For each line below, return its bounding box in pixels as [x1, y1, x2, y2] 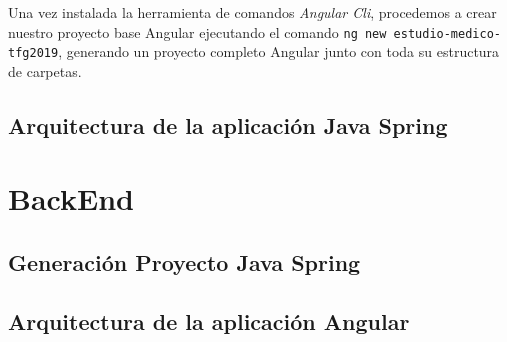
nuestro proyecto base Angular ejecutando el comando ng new [8, 21, 387, 42]
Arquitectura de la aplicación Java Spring [8, 109, 448, 140]
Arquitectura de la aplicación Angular [8, 305, 410, 336]
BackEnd [8, 178, 134, 219]
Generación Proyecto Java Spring [8, 247, 361, 278]
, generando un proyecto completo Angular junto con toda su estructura [58, 41, 500, 62]
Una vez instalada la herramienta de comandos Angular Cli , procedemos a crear [8, 2, 497, 22]
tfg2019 [8, 46, 59, 61]
